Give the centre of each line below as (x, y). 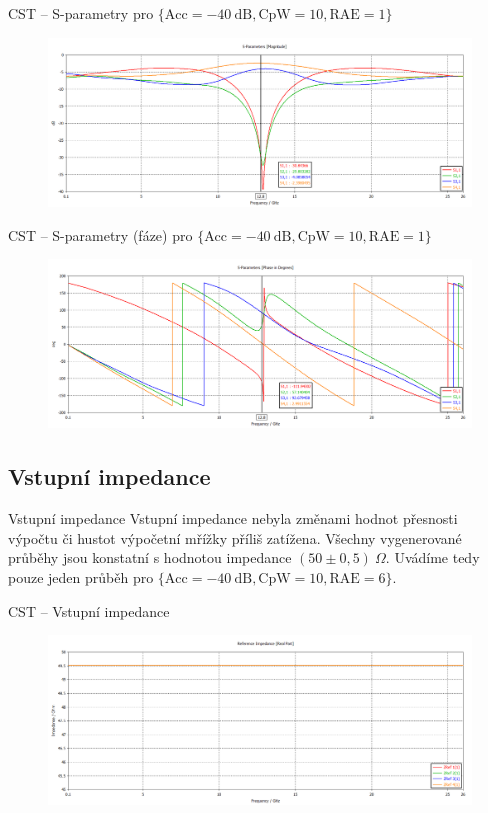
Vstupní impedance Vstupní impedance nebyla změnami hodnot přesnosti (233, 518)
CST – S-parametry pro (81, 13)
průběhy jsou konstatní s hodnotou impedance (150, 557)
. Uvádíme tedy (432, 557)
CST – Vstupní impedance (89, 610)
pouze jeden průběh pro (81, 577)
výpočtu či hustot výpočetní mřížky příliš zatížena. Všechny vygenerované (235, 537)
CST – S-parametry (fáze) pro (100, 234)
